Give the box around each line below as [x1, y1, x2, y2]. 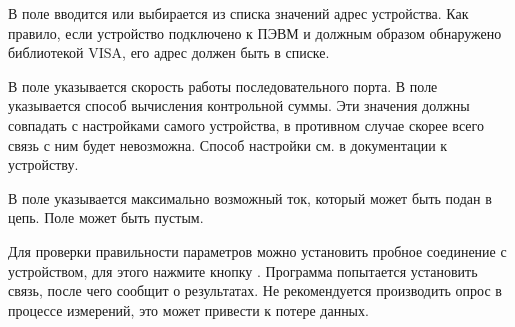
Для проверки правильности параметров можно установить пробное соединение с [8, 240, 507, 261]
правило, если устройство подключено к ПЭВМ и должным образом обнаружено [8, 22, 502, 43]
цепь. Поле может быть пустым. [8, 207, 204, 228]
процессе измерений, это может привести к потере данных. [8, 299, 369, 320]
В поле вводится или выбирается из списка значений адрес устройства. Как [8, 3, 469, 23]
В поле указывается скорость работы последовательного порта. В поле [8, 75, 438, 96]
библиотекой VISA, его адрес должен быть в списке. [8, 42, 330, 63]
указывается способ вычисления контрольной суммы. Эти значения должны [8, 95, 470, 116]
